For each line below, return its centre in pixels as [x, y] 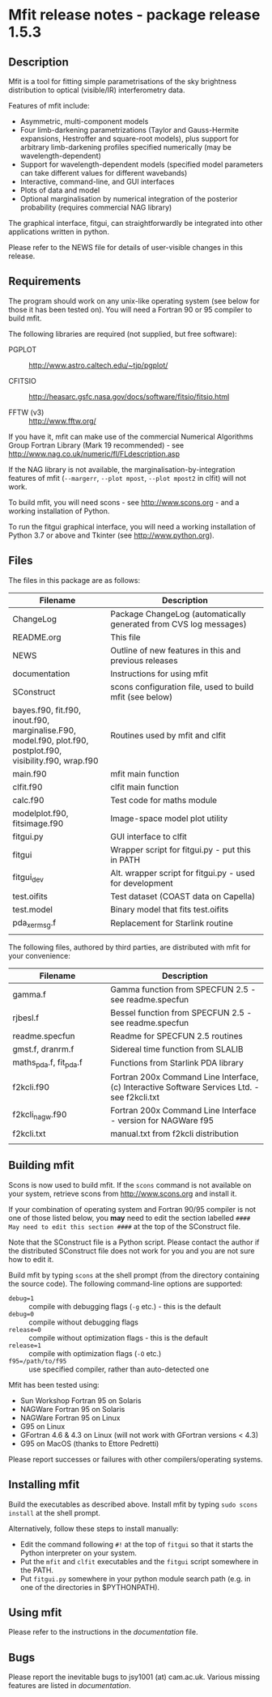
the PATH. [37, 1570]
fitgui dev [28, 878]
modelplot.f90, [40, 813]
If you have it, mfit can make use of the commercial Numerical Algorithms [131, 436]
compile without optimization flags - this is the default [118, 1338]
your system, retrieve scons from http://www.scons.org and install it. [123, 1193]
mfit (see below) [142, 696]
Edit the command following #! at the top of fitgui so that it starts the [136, 1544]
